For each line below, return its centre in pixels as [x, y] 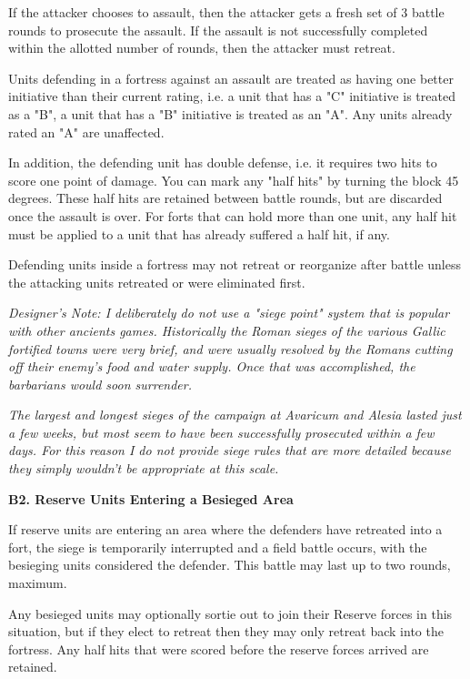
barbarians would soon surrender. [100, 384]
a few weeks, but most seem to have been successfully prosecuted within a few [221, 432]
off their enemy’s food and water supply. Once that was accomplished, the [212, 366]
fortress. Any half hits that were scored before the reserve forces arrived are [219, 649]
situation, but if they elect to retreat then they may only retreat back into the [226, 631]
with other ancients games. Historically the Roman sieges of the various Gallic [227, 330]
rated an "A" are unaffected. [86, 132]
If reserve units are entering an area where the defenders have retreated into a [225, 529]
